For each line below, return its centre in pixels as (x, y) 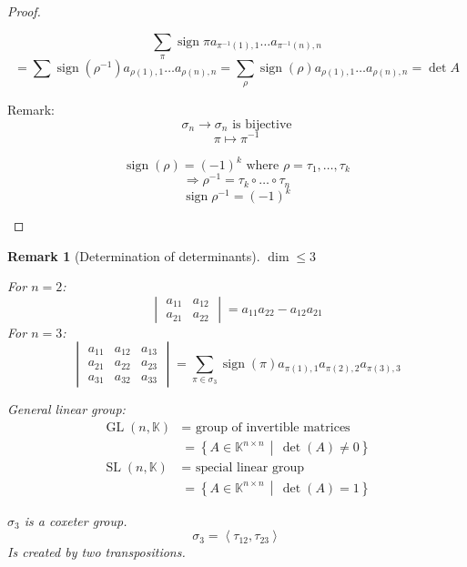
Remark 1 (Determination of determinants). (134, 255)
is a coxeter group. (76, 520)
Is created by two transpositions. (96, 552)
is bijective (262, 124)
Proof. (24, 11)
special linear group (250, 468)
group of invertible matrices (273, 428)
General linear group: (66, 409)
